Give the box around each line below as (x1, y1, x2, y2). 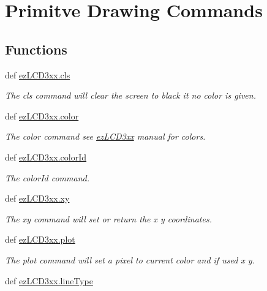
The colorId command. (5, 171, 89, 184)
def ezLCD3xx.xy (5, 192, 70, 205)
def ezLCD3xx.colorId (5, 150, 87, 163)
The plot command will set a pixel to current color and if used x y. (5, 253, 255, 266)
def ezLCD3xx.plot (5, 233, 75, 246)
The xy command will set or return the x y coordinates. (5, 212, 212, 225)
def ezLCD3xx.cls (5, 68, 70, 81)
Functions (5, 39, 67, 58)
